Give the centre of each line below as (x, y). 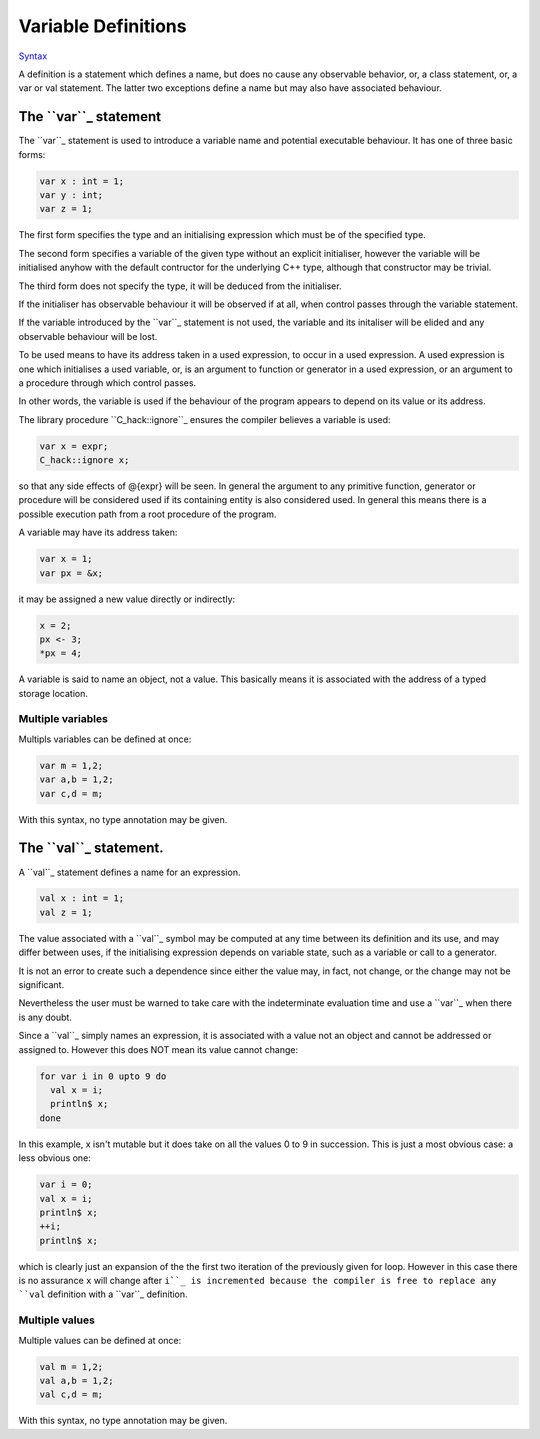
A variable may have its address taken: (98, 532)
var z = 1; (66, 209)
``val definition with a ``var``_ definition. (103, 1294)
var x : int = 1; (82, 181)
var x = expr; (74, 446)
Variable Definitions (102, 26)
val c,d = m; (71, 1394)
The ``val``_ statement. (91, 848)
